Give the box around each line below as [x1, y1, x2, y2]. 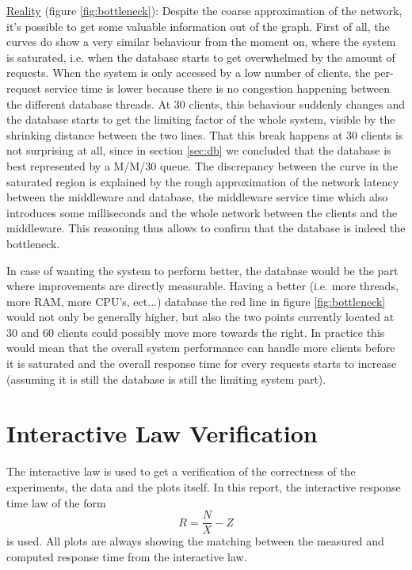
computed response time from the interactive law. [6, 548, 247, 564]
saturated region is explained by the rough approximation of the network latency [6, 173, 399, 189]
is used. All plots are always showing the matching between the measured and [6, 533, 384, 549]
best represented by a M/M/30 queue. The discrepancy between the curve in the [6, 157, 398, 174]
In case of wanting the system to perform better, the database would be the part [6, 262, 399, 278]
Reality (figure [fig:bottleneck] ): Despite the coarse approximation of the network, [6, 2, 402, 18]
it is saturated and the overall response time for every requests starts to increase [6, 355, 397, 372]
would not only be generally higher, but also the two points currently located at [6, 308, 395, 325]
